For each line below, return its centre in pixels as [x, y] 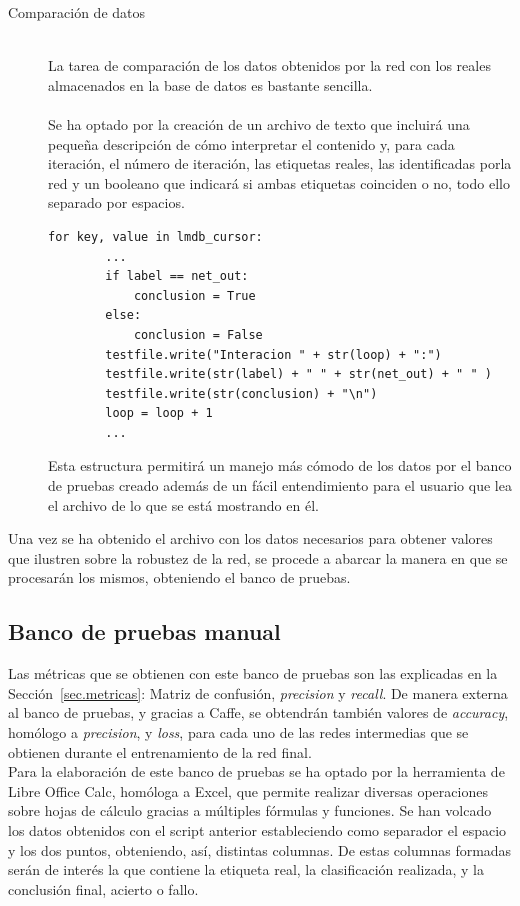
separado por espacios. [116, 202]
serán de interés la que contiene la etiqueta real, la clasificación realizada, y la [246, 869]
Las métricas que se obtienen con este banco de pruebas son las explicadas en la [253, 673]
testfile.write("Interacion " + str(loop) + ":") [273, 354]
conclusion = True [194, 295]
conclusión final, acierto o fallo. [103, 888]
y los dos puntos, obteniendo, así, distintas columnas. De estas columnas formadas [260, 849]
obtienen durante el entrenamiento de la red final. [160, 751]
